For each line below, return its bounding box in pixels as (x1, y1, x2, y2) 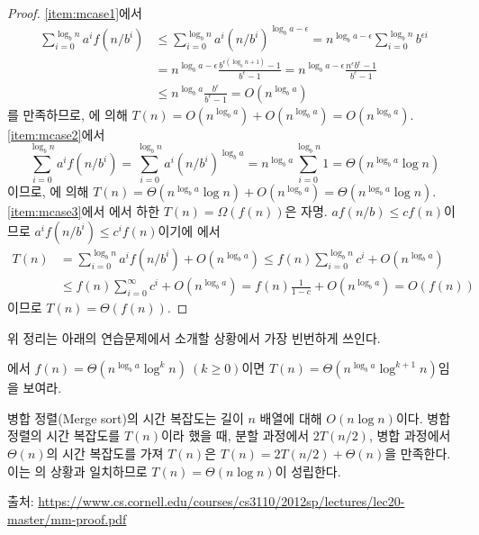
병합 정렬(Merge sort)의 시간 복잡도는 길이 (7, 408, 244, 427)
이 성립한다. (275, 461, 341, 480)
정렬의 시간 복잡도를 (7, 426, 121, 445)
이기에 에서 (158, 221, 221, 240)
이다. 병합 (395, 408, 451, 427)
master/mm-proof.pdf (7, 509, 127, 528)
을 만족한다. (384, 444, 451, 462)
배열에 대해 (259, 408, 322, 427)
